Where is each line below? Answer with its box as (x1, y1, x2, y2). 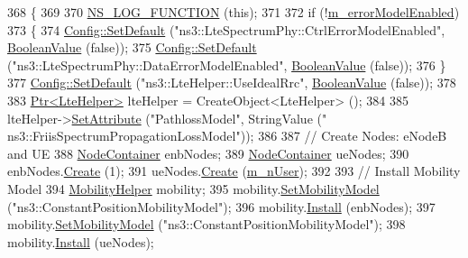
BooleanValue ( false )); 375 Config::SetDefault (7, 38, 257, 57)
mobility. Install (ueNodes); (7, 232, 154, 251)
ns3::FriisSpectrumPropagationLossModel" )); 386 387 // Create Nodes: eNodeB (7, 126, 447, 145)
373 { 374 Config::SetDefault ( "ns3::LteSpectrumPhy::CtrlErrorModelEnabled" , (7, 20, 445, 39)
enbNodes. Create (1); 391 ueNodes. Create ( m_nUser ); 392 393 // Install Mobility (7, 161, 461, 180)
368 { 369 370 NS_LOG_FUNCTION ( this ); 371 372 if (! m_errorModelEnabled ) (7, 3, 460, 21)
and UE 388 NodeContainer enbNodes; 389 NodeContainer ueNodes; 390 (7, 143, 409, 162)
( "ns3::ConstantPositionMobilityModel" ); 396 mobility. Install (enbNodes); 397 (7, 197, 436, 216)
